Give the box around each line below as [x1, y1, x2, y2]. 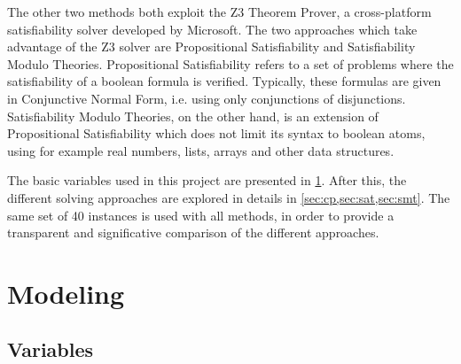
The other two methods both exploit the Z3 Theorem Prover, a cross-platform [7, 3, 432, 20]
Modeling [7, 275, 125, 311]
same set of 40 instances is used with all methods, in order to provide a [7, 205, 395, 224]
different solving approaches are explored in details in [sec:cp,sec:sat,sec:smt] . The [7, 188, 450, 206]
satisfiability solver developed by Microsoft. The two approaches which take [7, 19, 418, 38]
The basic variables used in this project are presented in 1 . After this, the [7, 171, 407, 190]
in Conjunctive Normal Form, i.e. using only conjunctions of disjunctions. [7, 89, 406, 107]
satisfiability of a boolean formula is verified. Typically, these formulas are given [7, 72, 441, 90]
